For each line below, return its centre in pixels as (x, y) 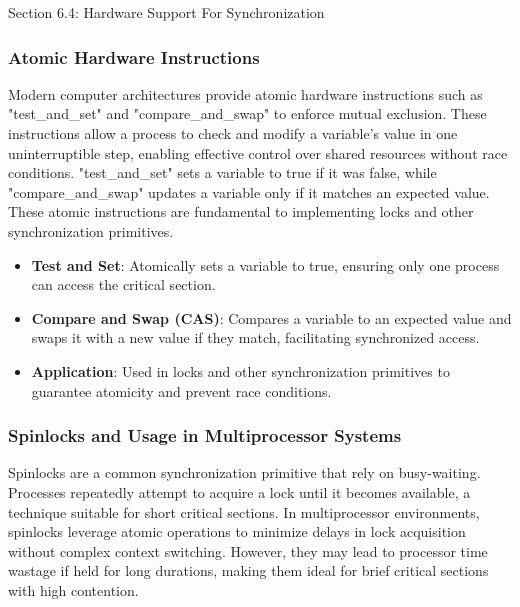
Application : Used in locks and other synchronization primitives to (240, 370)
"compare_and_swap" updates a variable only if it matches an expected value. (249, 191)
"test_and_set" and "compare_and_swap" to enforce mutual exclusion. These (247, 113)
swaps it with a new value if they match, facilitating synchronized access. (255, 337)
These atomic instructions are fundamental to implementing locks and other (241, 211)
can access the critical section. (123, 284)
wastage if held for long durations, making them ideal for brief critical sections (248, 570)
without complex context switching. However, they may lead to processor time (248, 550)
